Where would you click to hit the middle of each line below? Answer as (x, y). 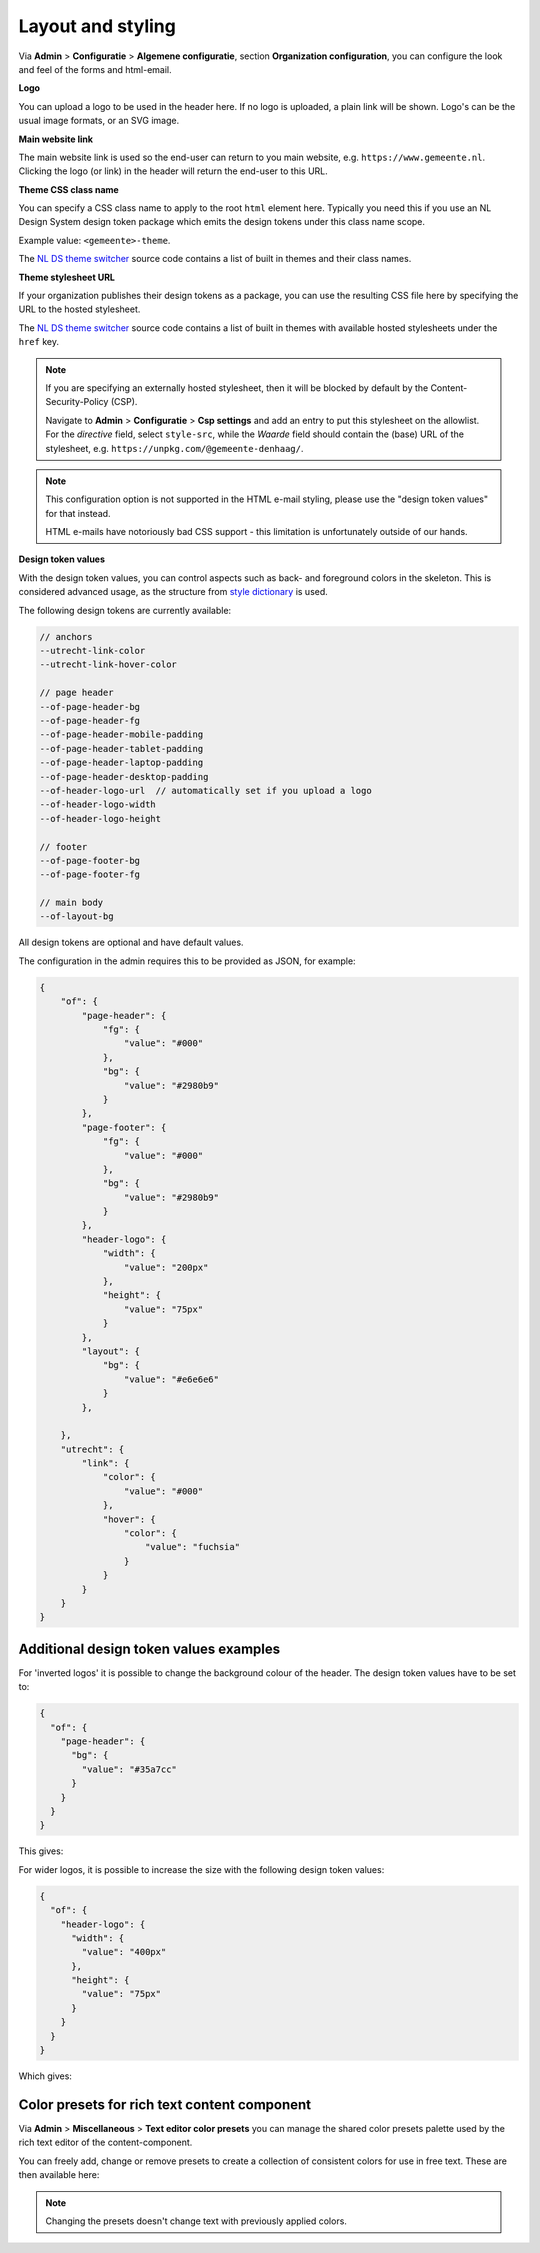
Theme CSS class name (68, 189)
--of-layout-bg (76, 916)
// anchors (66, 636)
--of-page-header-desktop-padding (124, 776)
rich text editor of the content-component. (105, 2142)
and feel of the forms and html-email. (95, 69)
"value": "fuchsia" (192, 1547)
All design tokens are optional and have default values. (131, 942)
